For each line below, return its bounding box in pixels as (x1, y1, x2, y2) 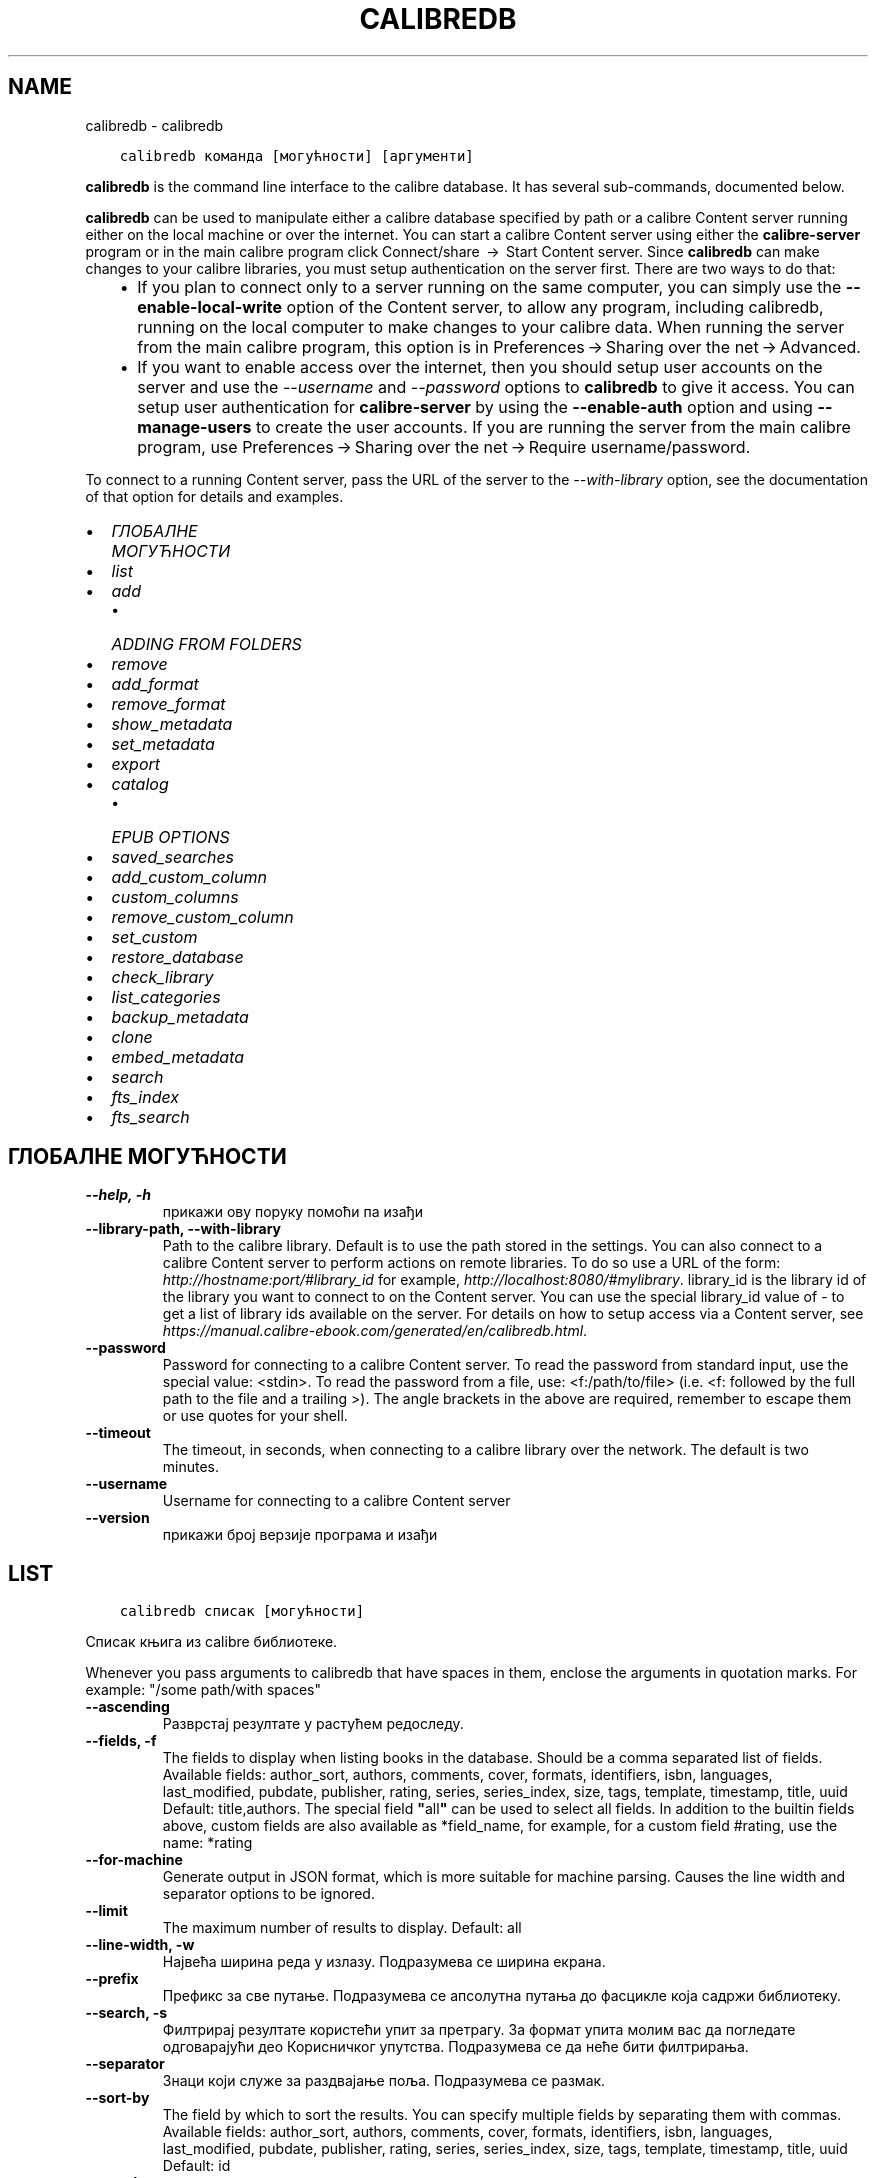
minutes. (162, 1458, 220, 1476)
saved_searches (111, 846, 235, 867)
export (111, 753, 161, 774)
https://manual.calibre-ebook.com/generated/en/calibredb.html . (162, 1322, 588, 1340)
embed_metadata (111, 1046, 245, 1067)
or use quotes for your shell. (162, 1407, 348, 1425)
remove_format (111, 693, 226, 714)
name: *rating (162, 1834, 253, 1852)
